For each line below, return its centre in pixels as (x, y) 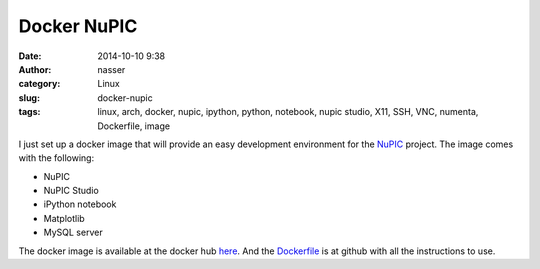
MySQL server (73, 232)
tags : (29, 112)
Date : (30, 56)
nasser (111, 69)
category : (39, 84)
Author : (35, 69)
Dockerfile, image (133, 126)
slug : (29, 97)
